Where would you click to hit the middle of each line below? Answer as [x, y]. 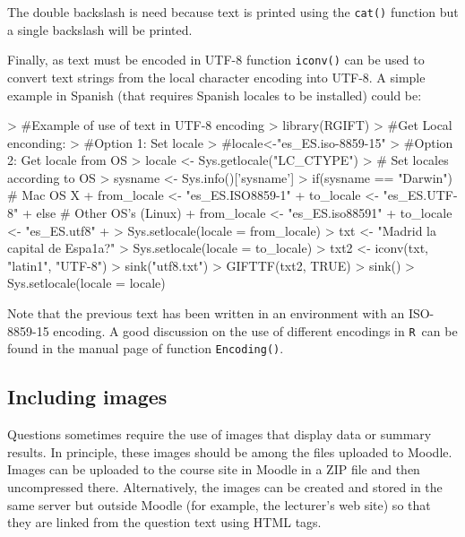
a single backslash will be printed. [100, 29]
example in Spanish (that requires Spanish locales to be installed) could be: [215, 95]
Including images [87, 397]
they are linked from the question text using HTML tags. [164, 522]
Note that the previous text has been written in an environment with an [206, 313]
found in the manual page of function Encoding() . [146, 348]
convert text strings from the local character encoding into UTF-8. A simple [216, 77]
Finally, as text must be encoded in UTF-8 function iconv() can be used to [216, 60]
